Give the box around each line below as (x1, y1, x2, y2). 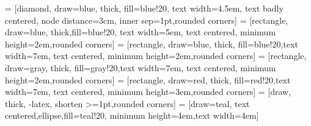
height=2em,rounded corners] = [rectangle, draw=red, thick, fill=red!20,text (5, 73, 291, 86)
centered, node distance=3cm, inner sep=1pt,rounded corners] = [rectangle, (5, 13, 288, 26)
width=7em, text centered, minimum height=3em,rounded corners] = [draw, (5, 85, 291, 98)
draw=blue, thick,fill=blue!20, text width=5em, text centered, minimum (5, 26, 276, 38)
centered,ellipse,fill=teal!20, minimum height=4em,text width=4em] (5, 109, 259, 122)
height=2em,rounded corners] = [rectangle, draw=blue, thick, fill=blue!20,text (5, 37, 298, 50)
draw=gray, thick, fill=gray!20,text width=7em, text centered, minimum (5, 61, 276, 74)
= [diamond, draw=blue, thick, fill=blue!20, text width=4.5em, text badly (5, 2, 284, 14)
